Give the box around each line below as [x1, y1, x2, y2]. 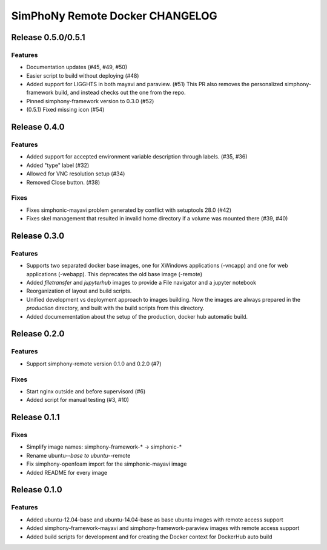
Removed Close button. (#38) [26, 178, 101, 186]
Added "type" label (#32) [26, 161, 90, 169]
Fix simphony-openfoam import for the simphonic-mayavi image [26, 460, 187, 467]
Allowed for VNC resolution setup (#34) [26, 170, 125, 177]
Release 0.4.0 [11, 122, 65, 132]
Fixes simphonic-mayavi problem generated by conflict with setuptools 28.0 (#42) [26, 206, 232, 214]
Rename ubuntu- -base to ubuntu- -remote [26, 452, 131, 459]
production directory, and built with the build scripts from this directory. [26, 304, 205, 312]
